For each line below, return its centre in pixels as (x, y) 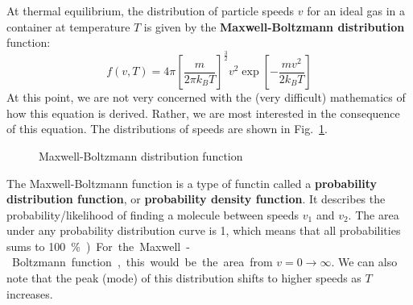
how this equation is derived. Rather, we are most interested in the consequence (203, 113)
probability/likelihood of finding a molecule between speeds (153, 214)
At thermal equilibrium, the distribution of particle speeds (151, 10)
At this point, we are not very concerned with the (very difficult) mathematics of (206, 97)
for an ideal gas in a (356, 10)
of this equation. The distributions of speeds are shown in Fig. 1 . (167, 129)
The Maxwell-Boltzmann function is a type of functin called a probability (192, 183)
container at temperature (68, 26)
